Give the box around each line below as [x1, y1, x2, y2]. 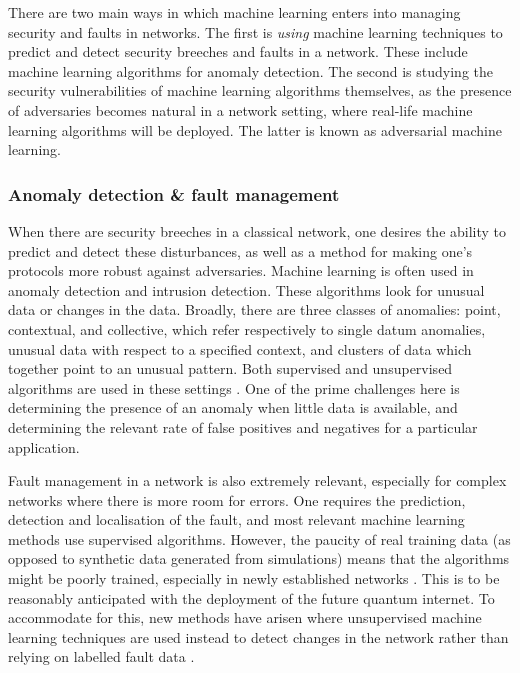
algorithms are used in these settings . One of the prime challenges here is [8, 377, 460, 398]
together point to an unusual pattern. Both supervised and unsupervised [8, 358, 453, 379]
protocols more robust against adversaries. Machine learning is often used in [8, 260, 474, 281]
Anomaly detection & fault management [8, 181, 340, 206]
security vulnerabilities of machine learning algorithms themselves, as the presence [8, 80, 512, 101]
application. [8, 436, 80, 457]
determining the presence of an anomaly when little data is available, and [8, 397, 458, 418]
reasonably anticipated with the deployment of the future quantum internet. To [8, 587, 495, 608]
